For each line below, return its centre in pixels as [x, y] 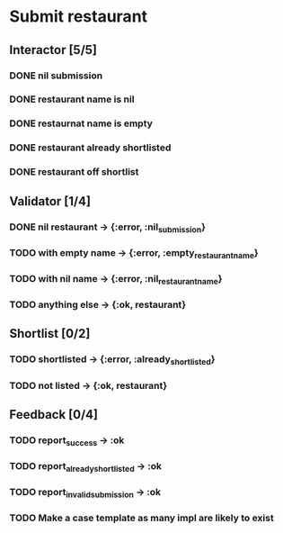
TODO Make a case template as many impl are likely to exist [141, 518]
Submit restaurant [79, 17]
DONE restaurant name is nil [72, 99]
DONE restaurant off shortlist [74, 172]
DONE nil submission [56, 76]
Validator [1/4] [50, 201]
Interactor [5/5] [53, 50]
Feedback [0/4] [54, 415]
